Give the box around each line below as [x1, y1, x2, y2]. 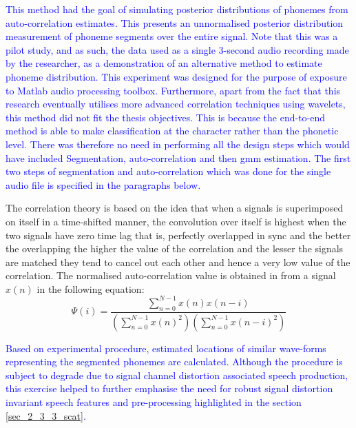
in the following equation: [36, 281, 145, 296]
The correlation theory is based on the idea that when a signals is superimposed [6, 201, 344, 215]
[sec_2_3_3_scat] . [6, 408, 86, 422]
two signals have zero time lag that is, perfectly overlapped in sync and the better [6, 227, 351, 242]
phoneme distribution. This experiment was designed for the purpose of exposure [6, 69, 347, 83]
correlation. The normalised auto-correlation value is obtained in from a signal [6, 268, 336, 283]
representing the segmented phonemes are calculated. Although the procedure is [6, 354, 343, 369]
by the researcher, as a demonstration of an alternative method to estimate [6, 56, 322, 70]
